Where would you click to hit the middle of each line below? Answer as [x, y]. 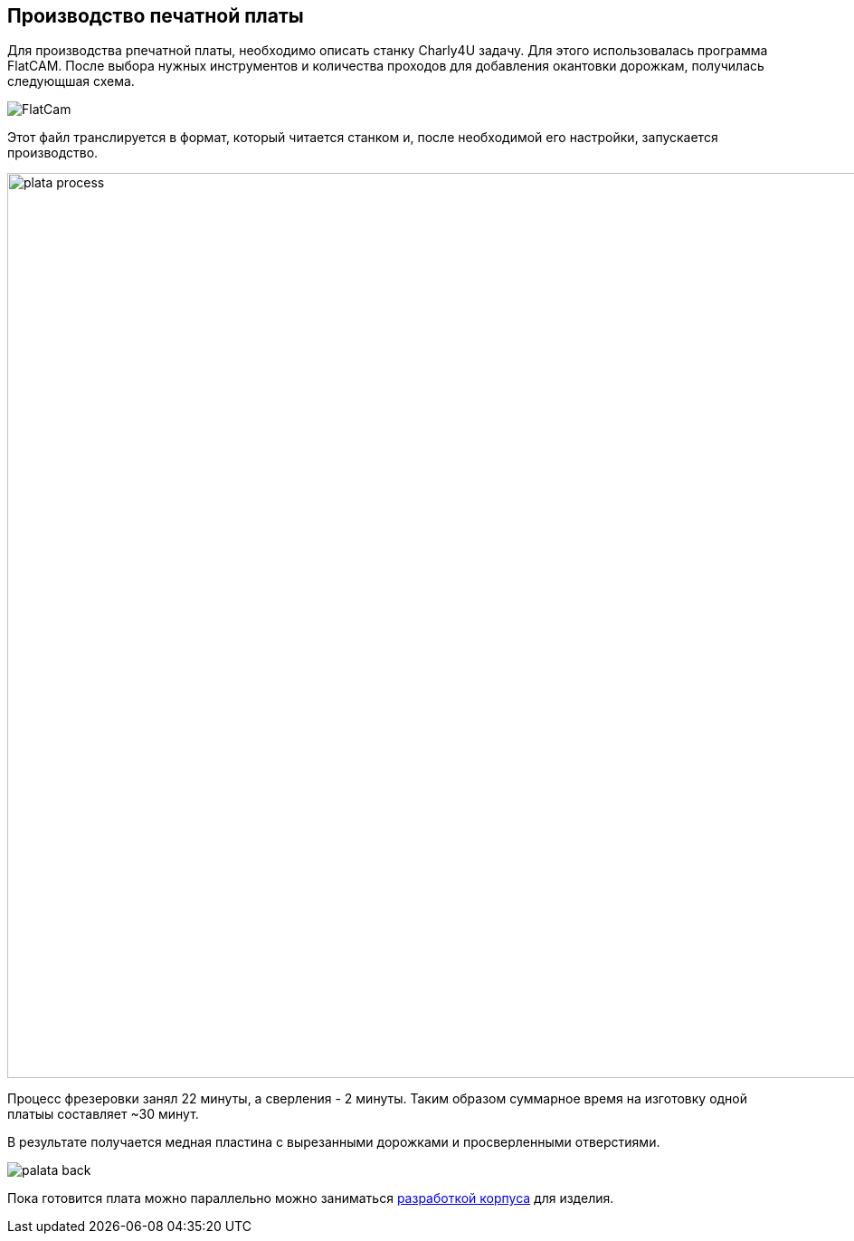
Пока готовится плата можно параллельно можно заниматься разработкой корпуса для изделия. [311, 1198]
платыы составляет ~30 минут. [103, 1114]
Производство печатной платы [156, 16]
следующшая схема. [71, 81]
